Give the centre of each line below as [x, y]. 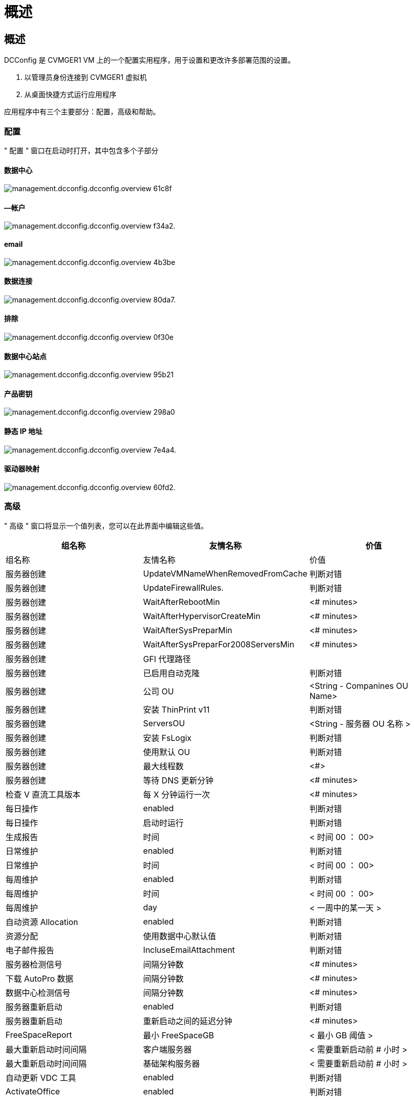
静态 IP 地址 [23, 431]
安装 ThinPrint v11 [176, 709]
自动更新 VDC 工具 [41, 1077]
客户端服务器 [167, 1049]
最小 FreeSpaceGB [178, 1035]
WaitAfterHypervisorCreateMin [202, 616]
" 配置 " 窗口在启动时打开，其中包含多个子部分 [81, 150]
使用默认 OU [167, 752]
